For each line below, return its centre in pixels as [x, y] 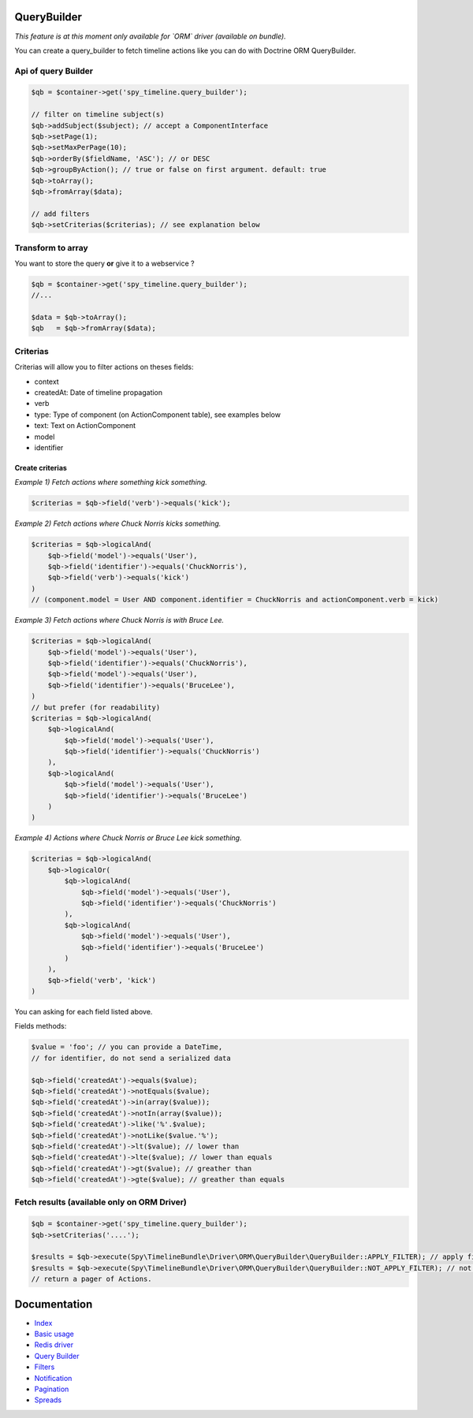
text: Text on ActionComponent [85, 426]
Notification [53, 1378]
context [47, 381]
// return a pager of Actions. [92, 1279]
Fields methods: [41, 1026]
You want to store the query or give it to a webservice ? [104, 263]
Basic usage [54, 1334]
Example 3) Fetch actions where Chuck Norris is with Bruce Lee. [119, 620]
